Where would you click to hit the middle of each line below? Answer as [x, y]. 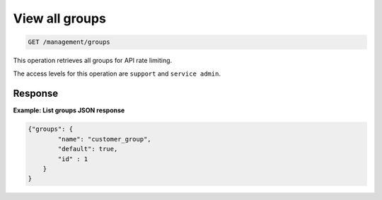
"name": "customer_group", [104, 139]
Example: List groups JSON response [69, 110]
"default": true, [88, 149]
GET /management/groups [69, 42]
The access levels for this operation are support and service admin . [117, 73]
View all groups [59, 18]
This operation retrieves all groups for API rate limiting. [93, 61]
